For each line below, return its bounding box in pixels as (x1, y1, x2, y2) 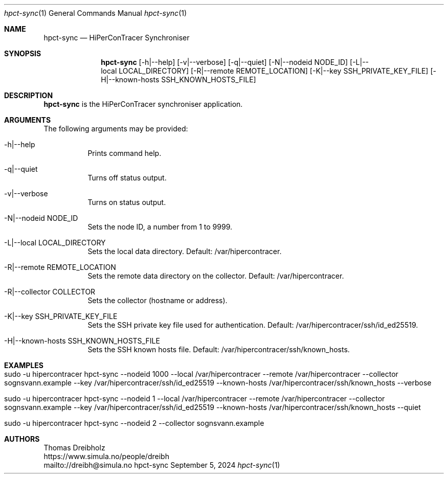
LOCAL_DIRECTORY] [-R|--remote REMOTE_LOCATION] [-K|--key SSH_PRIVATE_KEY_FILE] (119, 66, 429, 75)
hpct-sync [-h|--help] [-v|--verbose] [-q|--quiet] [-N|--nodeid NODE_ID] (101, 58, 348, 66)
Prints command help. (87, 149, 162, 157)
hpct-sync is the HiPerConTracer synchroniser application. (43, 100, 243, 108)
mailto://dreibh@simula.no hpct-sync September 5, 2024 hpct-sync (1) (43, 461, 280, 469)
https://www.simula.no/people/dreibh (43, 452, 169, 461)
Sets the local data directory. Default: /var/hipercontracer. (87, 247, 282, 256)
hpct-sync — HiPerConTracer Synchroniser (43, 33, 190, 42)
